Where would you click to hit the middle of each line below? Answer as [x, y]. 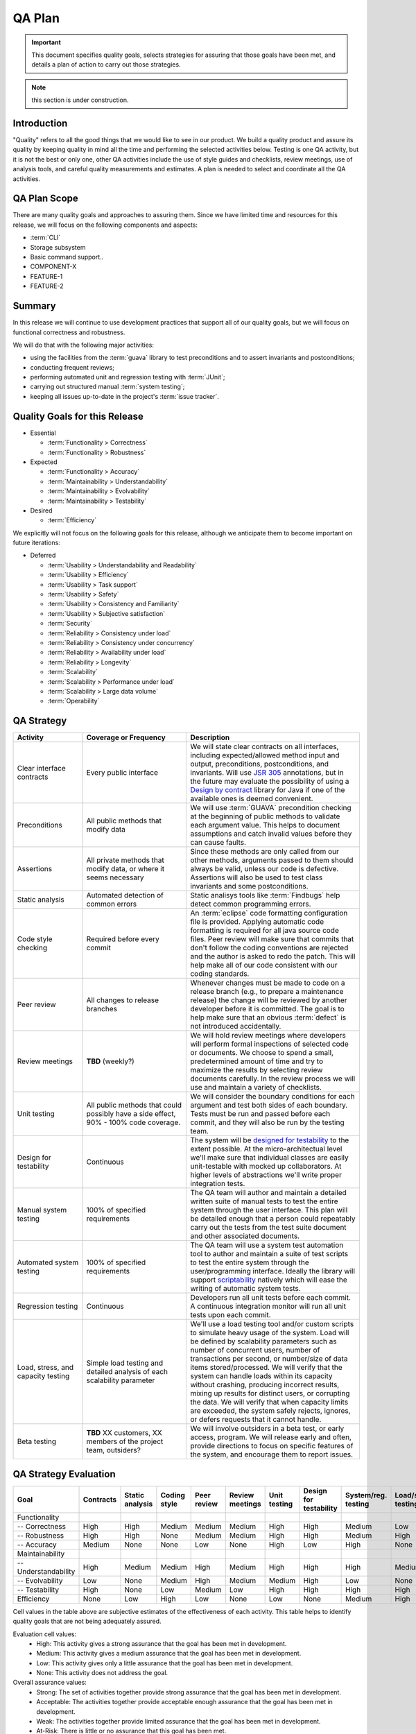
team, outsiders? [114, 1450]
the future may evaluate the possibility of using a [270, 782]
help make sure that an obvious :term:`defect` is [268, 1018]
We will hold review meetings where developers [268, 1036]
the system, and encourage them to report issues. [272, 1454]
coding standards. [220, 974]
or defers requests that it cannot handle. [256, 1420]
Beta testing [37, 1441]
